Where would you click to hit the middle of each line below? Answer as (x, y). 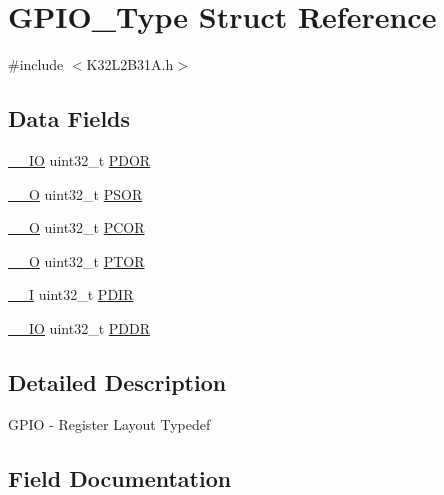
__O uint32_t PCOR (76, 227)
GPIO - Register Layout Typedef (109, 423)
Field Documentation (120, 477)
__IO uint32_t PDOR (79, 159)
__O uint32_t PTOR (76, 260)
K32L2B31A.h (130, 64)
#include (36, 64)
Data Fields (69, 118)
